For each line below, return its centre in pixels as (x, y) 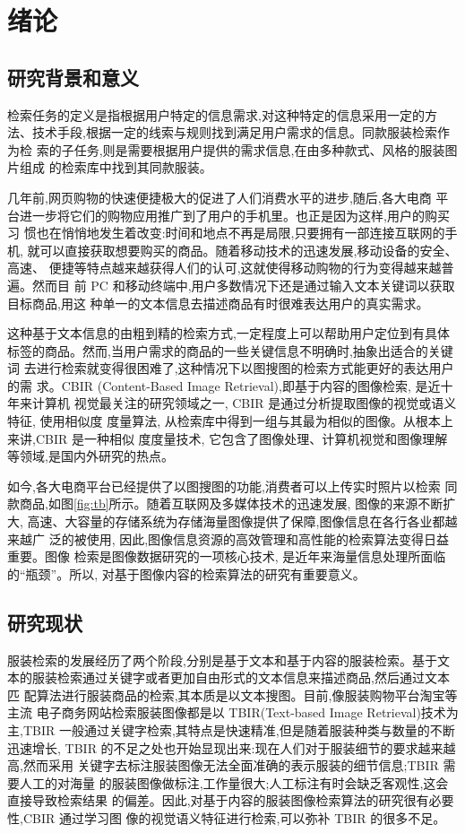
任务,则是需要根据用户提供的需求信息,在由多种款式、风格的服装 (259, 149)
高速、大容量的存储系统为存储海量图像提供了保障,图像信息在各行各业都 (236, 521)
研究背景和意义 (73, 77)
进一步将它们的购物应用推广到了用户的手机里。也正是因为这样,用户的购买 (234, 215)
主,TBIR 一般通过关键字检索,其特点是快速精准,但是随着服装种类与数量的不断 (231, 730)
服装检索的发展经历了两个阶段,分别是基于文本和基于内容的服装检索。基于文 (228, 659)
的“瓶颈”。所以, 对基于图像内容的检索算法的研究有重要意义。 (186, 573)
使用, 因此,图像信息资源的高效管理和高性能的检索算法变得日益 (268, 538)
